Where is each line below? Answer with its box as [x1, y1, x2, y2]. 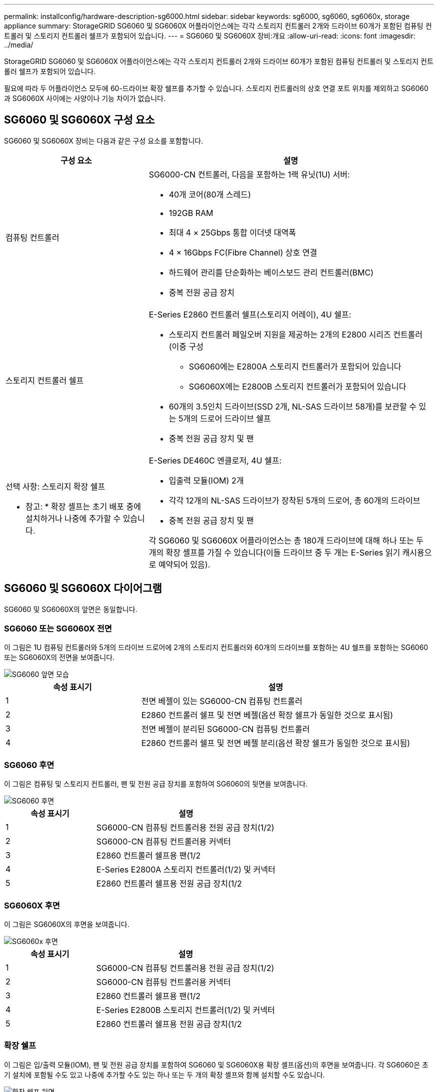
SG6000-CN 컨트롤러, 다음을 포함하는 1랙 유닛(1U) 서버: [148, 169, 350, 179]
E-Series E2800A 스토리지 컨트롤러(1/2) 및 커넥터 [96, 864, 275, 875]
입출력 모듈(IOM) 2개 [168, 475, 244, 485]
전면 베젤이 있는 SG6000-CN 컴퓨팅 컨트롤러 [141, 696, 302, 706]
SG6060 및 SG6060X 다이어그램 [4, 582, 162, 595]
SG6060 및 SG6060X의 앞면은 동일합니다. [4, 604, 137, 613]
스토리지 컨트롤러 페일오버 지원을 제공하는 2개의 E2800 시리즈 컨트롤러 [168, 329, 423, 339]
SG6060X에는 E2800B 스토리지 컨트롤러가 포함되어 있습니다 [188, 381, 406, 391]
